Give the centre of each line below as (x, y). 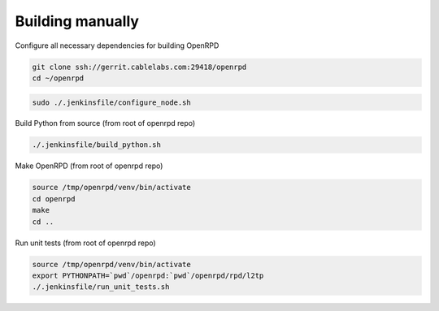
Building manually (77, 21)
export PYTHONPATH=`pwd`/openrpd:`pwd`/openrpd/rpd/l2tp (148, 275)
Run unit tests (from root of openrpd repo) (85, 243)
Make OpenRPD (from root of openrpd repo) (89, 166)
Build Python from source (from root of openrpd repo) (105, 123)
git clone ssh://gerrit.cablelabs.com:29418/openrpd (139, 67)
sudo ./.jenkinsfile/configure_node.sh (111, 102)
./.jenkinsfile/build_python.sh (97, 145)
